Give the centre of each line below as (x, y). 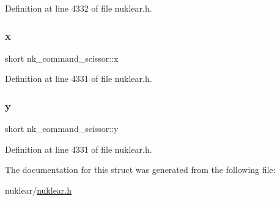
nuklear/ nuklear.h (39, 190)
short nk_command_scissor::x (62, 58)
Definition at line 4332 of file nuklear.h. (79, 8)
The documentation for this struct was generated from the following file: (140, 170)
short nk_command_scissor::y (62, 129)
